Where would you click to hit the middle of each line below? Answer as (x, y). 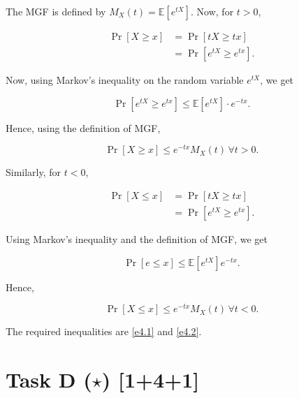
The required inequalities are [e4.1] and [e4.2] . (104, 331)
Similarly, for (34, 172)
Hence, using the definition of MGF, (83, 127)
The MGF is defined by (56, 11)
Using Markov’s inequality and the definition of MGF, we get (137, 238)
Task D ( (49, 379)
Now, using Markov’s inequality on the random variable (125, 80)
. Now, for (212, 11)
